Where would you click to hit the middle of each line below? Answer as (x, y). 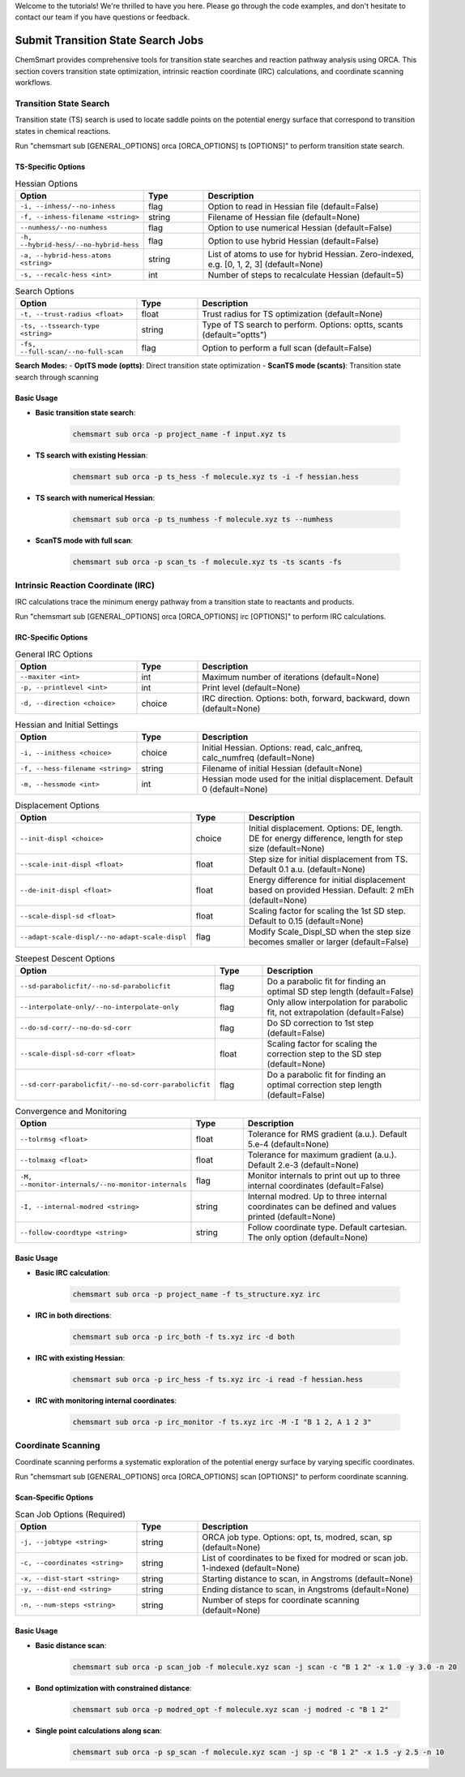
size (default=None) (287, 849)
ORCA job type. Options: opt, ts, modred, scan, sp (297, 1537)
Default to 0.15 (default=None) (306, 921)
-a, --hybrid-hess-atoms (66, 255)
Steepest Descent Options (65, 958)
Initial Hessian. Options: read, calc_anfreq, (283, 748)
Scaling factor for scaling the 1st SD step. (327, 911)
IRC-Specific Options (51, 637)
